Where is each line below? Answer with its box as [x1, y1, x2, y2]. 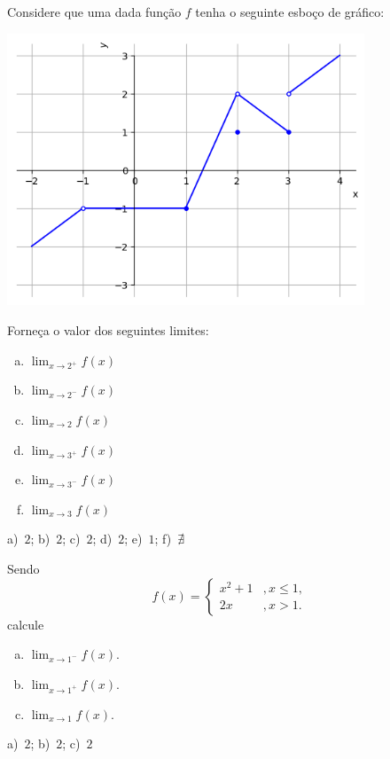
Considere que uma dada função [7, 3, 182, 20]
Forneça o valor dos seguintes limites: [7, 321, 209, 339]
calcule [7, 614, 44, 633]
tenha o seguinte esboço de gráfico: [195, 3, 385, 20]
